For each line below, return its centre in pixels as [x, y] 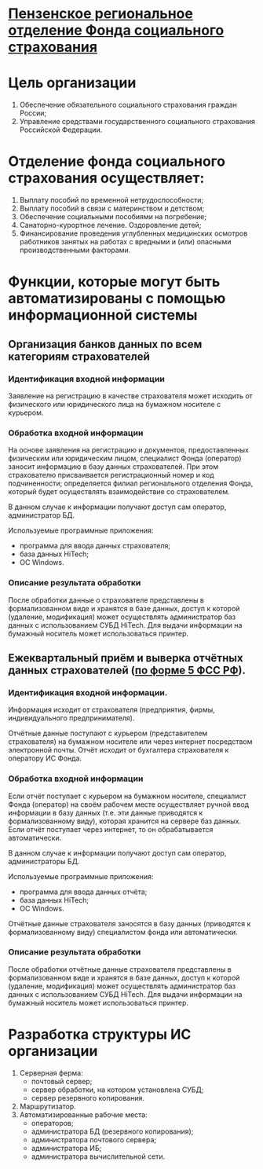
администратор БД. [42, 515]
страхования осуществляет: [106, 178]
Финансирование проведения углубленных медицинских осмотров [133, 233]
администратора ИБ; [66, 1148]
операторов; [52, 1123]
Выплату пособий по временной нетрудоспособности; [111, 200]
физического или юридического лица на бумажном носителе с [115, 404]
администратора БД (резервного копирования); [112, 1131]
